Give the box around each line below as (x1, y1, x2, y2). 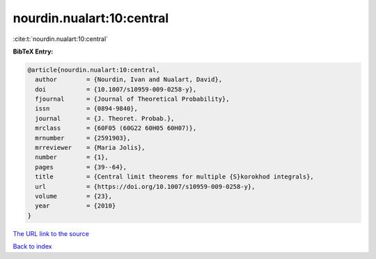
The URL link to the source (13, 229, 90, 237)
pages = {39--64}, (35, 163, 127, 171)
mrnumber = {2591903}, (35, 134, 131, 142)
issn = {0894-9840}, (35, 105, 139, 112)
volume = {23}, (35, 192, 113, 200)
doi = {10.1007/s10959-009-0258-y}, (35, 85, 197, 93)
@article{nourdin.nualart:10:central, (27, 66, 160, 74)
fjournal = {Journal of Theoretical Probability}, (35, 95, 230, 103)
